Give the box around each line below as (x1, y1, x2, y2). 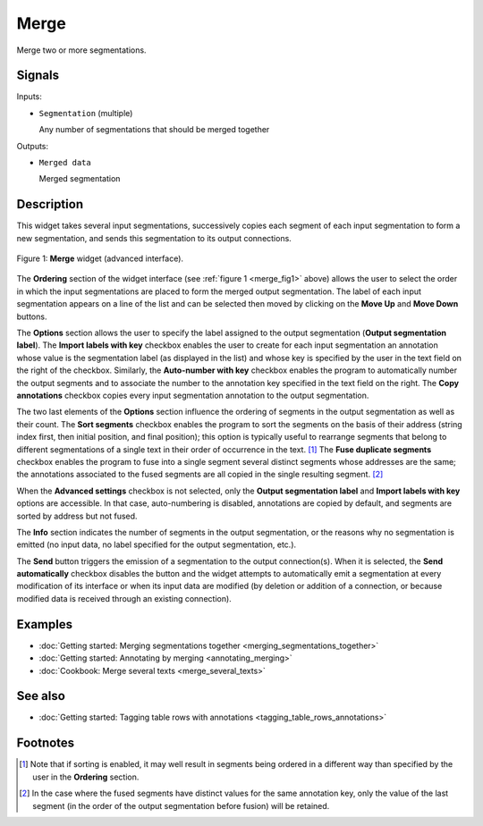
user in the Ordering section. (32, 771, 140, 782)
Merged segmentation (38, 173, 121, 184)
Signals (16, 68, 60, 83)
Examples (16, 617, 73, 632)
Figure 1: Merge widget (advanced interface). (16, 253, 183, 264)
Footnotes (16, 736, 75, 751)
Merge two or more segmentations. (16, 45, 147, 55)
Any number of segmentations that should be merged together (38, 124, 270, 135)
